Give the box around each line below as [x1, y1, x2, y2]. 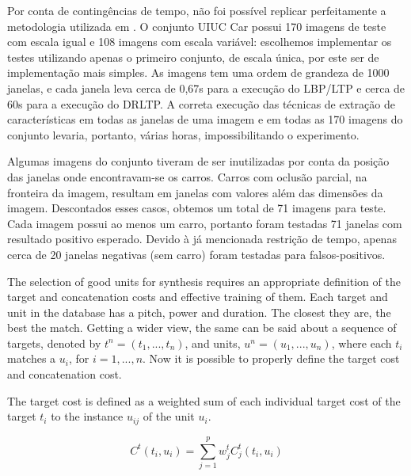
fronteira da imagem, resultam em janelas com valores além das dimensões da [7, 184, 383, 200]
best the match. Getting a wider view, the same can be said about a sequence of [7, 319, 397, 336]
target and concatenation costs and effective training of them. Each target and [7, 288, 388, 305]
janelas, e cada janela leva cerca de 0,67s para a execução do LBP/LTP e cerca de [7, 79, 405, 96]
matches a [7, 350, 56, 367]
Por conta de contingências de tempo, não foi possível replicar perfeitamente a [7, 2, 386, 18]
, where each [331, 334, 392, 351]
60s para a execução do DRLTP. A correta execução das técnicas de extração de [7, 95, 395, 112]
